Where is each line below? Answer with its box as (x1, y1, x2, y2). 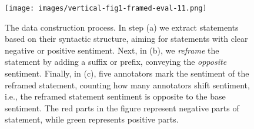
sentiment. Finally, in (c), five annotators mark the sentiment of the (5, 67, 249, 80)
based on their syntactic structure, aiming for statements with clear (5, 32, 248, 45)
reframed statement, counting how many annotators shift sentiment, (5, 78, 250, 91)
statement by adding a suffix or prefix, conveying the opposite (5, 55, 227, 68)
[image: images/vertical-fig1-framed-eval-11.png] (5, 4, 207, 12)
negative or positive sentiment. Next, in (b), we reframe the (5, 44, 219, 56)
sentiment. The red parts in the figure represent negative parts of (5, 101, 239, 114)
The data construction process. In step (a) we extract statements (5, 21, 239, 33)
